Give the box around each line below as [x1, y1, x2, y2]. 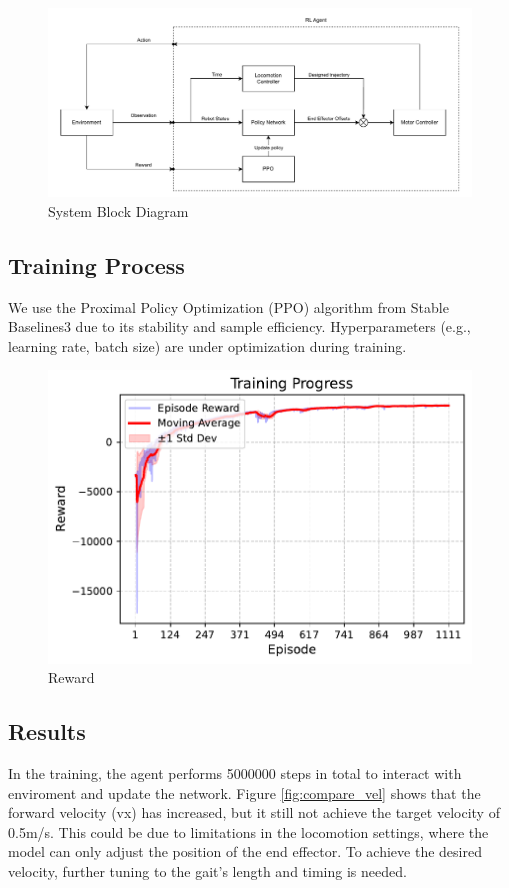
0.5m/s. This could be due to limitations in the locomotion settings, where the [8, 821, 489, 842]
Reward [48, 667, 95, 688]
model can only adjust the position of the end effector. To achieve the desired [8, 841, 482, 862]
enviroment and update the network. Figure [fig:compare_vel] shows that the [8, 782, 481, 803]
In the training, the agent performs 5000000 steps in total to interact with [8, 762, 462, 783]
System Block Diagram [48, 200, 189, 221]
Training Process [8, 249, 185, 280]
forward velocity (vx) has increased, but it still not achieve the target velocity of [8, 802, 500, 823]
